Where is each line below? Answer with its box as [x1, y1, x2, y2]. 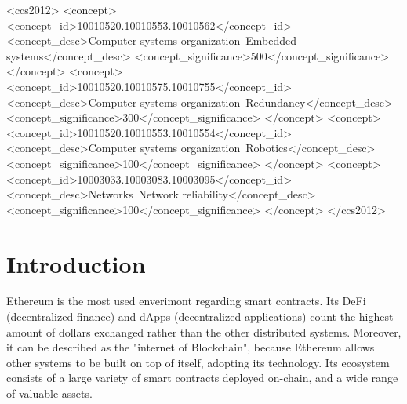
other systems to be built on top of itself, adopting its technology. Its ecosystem [6, 354, 390, 370]
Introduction [6, 247, 146, 279]
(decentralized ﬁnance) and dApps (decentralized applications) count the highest [6, 308, 394, 325]
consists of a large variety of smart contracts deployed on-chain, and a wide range [6, 369, 398, 386]
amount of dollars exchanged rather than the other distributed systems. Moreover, [6, 323, 402, 340]
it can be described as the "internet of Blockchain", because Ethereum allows [6, 339, 375, 355]
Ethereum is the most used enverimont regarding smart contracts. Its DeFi [6, 293, 366, 309]
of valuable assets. [6, 385, 93, 401]
